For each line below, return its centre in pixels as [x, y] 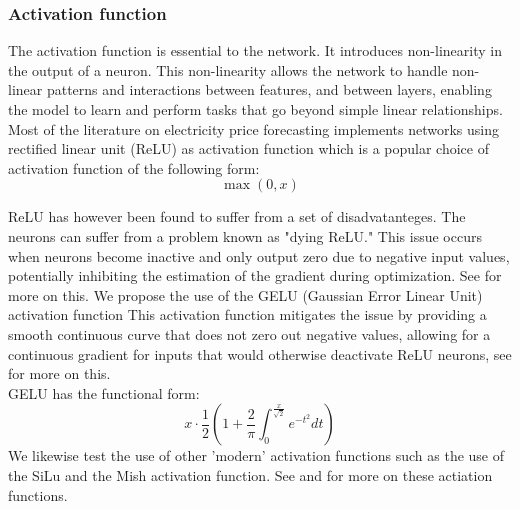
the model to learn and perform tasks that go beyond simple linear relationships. [255, 109]
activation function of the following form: [134, 167]
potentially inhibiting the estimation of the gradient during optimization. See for [255, 275]
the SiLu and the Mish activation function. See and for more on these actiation [250, 474]
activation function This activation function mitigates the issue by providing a [247, 314]
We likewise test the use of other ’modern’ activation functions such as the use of [256, 455]
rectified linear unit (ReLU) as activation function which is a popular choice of [248, 148]
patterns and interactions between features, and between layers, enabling [269, 89]
